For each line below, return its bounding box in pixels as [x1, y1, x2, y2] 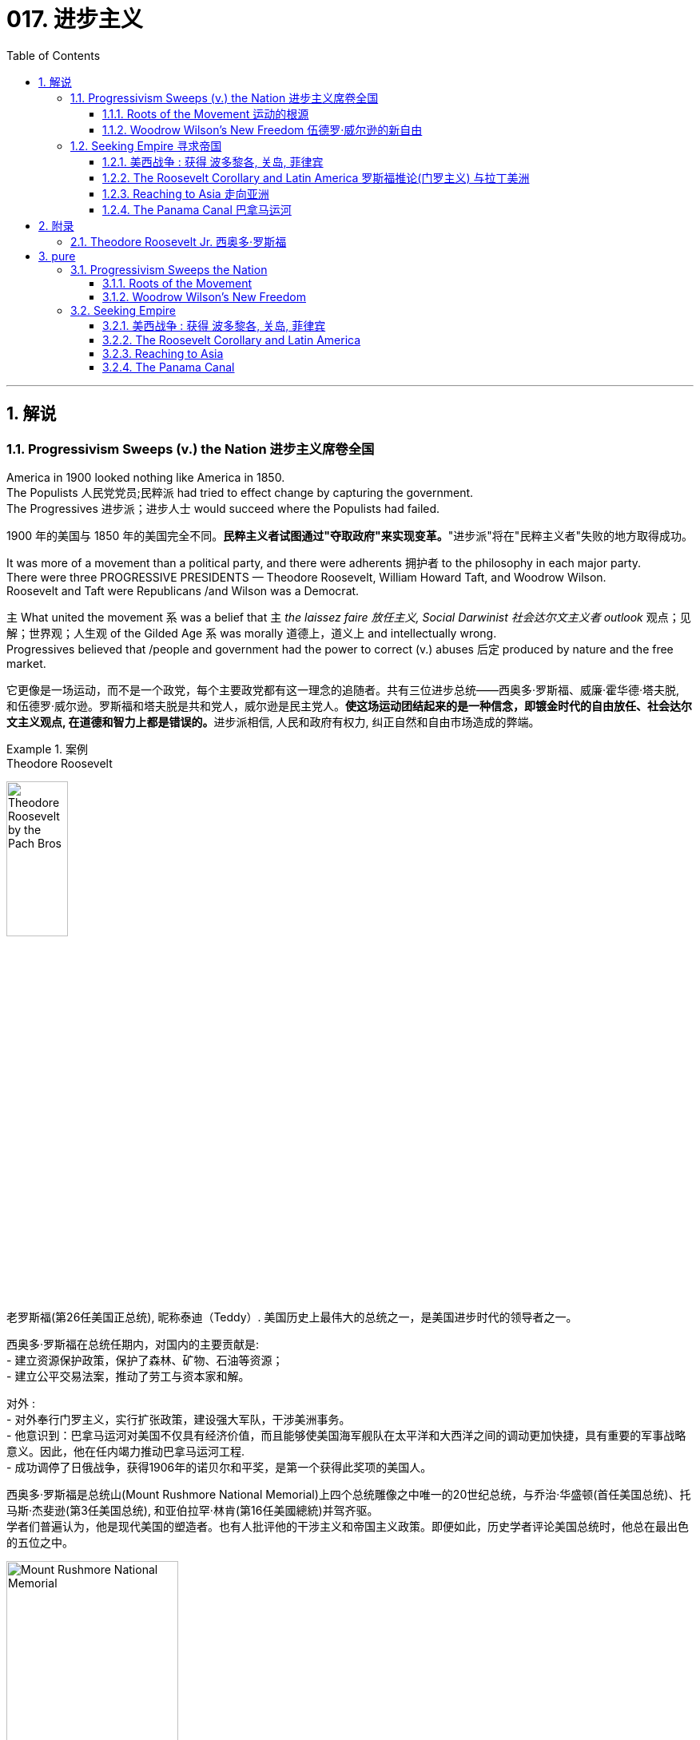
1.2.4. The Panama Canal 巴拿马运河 [102, 202, 292, 217]
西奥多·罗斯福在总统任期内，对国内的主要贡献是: [6, 1337, 260, 1351]
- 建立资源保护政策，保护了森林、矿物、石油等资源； [6, 1353, 284, 1367]
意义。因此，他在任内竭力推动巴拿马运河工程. [6, 1444, 245, 1458]
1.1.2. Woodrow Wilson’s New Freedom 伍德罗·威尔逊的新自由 [102, 122, 423, 137]
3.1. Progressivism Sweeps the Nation [70, 262, 268, 276]
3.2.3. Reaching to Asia [102, 346, 224, 360]
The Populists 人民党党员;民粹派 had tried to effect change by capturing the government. [6, 485, 474, 499]
